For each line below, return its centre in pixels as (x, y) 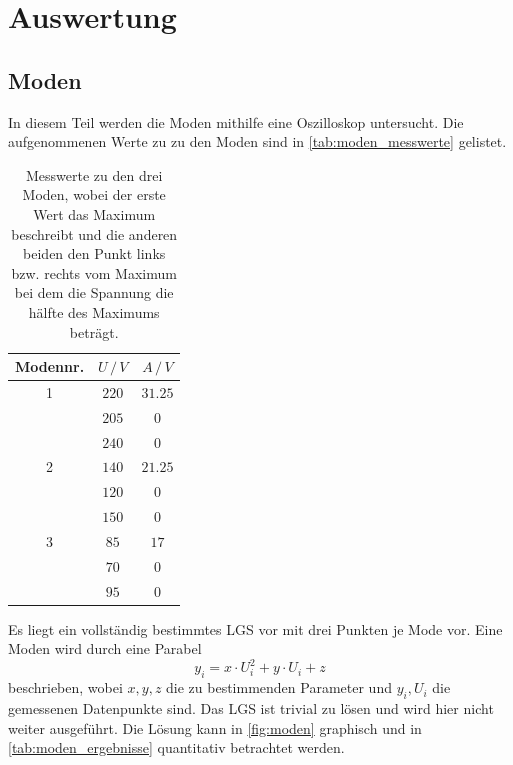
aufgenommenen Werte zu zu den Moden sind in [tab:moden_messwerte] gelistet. (257, 141)
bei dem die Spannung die (94, 292)
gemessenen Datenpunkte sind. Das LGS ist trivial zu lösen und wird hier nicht (251, 708)
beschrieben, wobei (65, 687)
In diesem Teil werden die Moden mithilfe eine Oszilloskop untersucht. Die (236, 121)
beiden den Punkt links (94, 253)
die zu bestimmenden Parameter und (279, 687)
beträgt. (94, 331)
